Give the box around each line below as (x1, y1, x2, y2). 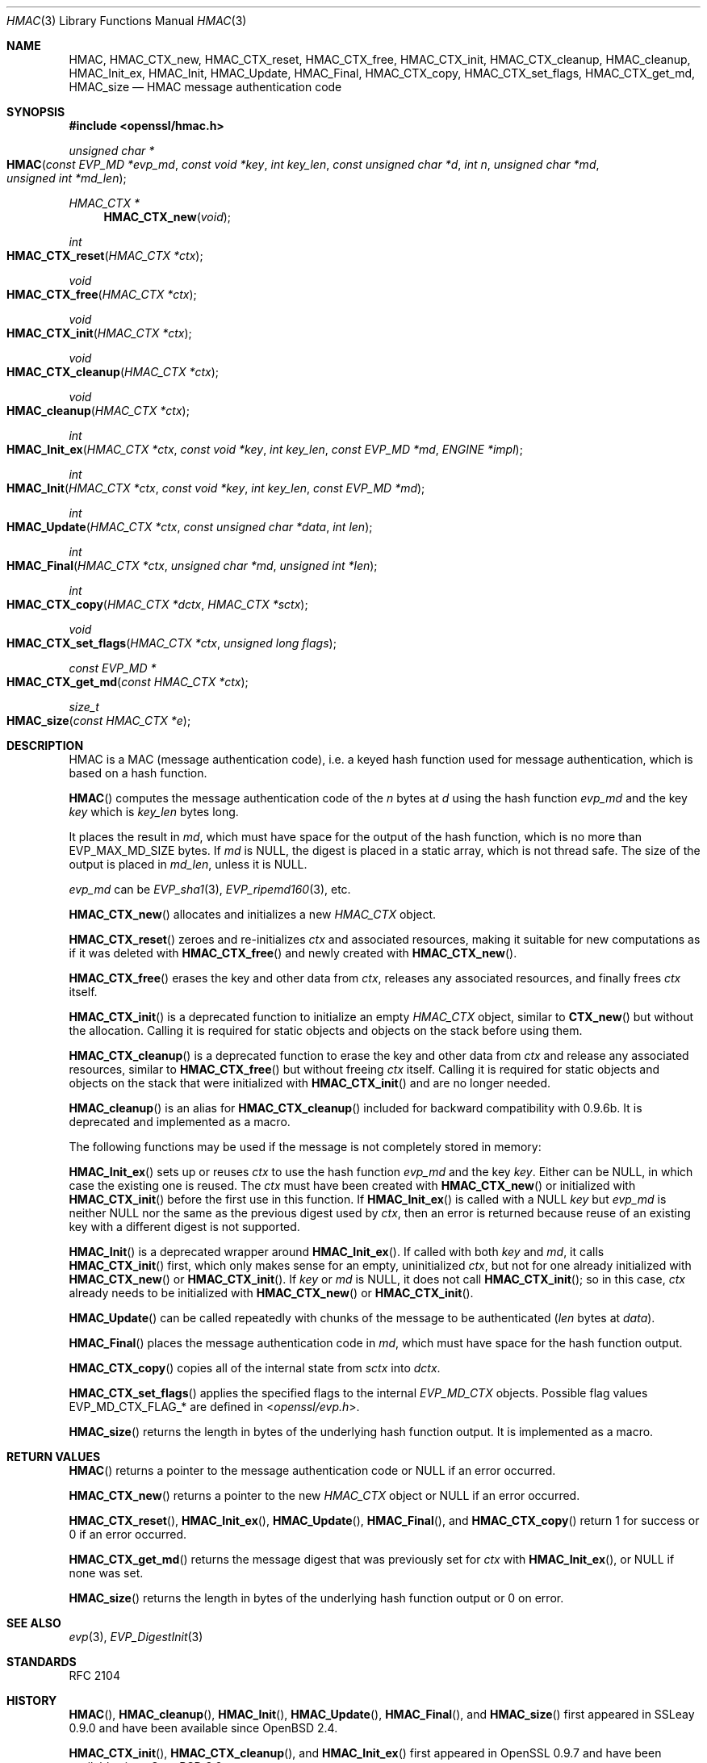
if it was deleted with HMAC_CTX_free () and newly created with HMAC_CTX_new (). (69, 946, 517, 960)
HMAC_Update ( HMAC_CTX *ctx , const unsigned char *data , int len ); (6, 520, 373, 534)
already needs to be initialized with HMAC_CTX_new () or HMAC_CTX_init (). (69, 1286, 474, 1300)
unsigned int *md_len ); (6, 171, 127, 185)
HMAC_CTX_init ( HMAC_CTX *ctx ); (6, 326, 192, 340)
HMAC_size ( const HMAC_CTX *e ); (6, 714, 191, 727)
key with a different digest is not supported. (69, 1220, 300, 1233)
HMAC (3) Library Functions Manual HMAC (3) (6, 14, 247, 27)
